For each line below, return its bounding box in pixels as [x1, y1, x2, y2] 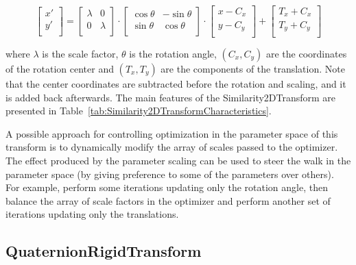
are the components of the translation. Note [161, 62, 345, 75]
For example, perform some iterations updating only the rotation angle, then [5, 180, 328, 194]
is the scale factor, [42, 47, 119, 60]
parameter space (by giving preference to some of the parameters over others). [5, 166, 334, 181]
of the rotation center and [5, 62, 114, 75]
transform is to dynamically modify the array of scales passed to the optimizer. [5, 140, 338, 154]
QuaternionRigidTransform [5, 240, 202, 262]
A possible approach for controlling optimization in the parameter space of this [5, 126, 338, 140]
